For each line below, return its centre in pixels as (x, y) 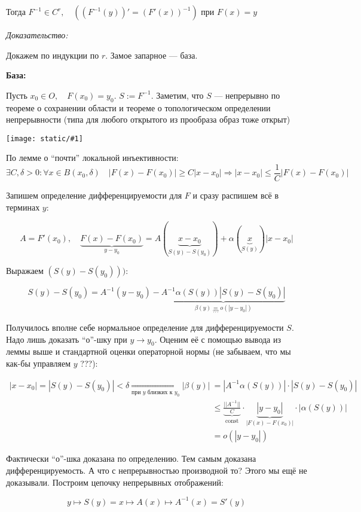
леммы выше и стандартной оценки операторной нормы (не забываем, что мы (149, 351)
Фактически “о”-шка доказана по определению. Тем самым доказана (131, 458)
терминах (23, 207)
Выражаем (25, 271)
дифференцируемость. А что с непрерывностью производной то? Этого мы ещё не (157, 470)
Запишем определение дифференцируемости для (94, 195)
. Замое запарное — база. (152, 55)
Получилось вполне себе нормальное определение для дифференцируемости (145, 327)
